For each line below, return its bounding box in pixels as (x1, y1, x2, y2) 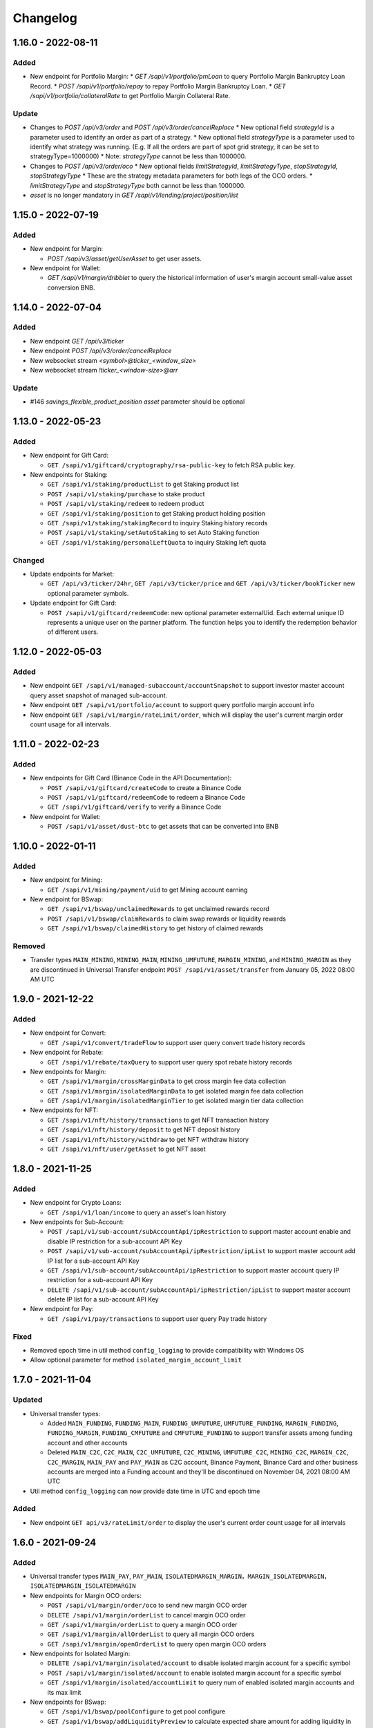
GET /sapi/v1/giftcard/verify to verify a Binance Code (47, 802, 222, 811)
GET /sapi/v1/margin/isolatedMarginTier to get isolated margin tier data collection (47, 1096, 304, 1105)
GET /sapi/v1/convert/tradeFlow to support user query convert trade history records (47, 1038, 305, 1046)
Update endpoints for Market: (30, 570, 114, 578)
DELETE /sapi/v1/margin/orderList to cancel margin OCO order (47, 1610, 246, 1619)
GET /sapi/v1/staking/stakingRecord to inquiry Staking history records (47, 519, 268, 527)
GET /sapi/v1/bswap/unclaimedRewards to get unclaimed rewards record (47, 905, 269, 913)
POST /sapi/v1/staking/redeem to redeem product (47, 500, 204, 508)
